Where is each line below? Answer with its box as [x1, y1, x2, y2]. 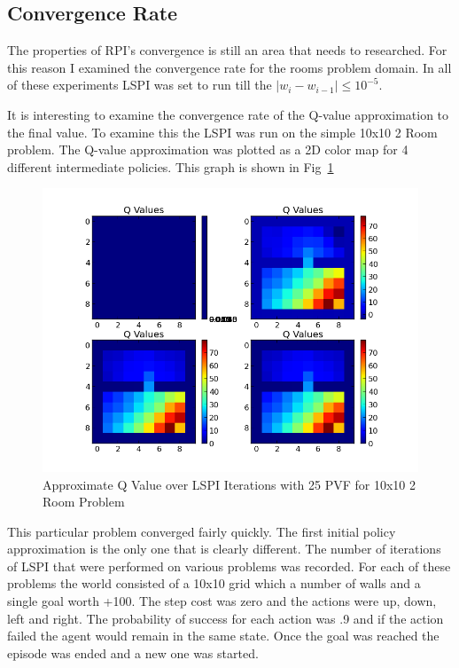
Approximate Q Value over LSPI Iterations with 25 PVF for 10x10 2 [43, 475, 416, 493]
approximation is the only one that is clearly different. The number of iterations [7, 539, 441, 558]
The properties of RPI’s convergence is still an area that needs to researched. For [7, 41, 447, 59]
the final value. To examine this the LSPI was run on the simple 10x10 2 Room [7, 122, 438, 141]
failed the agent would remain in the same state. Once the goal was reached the [7, 626, 440, 645]
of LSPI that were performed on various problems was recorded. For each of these [7, 556, 451, 575]
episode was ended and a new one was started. [7, 643, 259, 662]
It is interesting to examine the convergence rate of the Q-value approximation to [7, 105, 449, 123]
